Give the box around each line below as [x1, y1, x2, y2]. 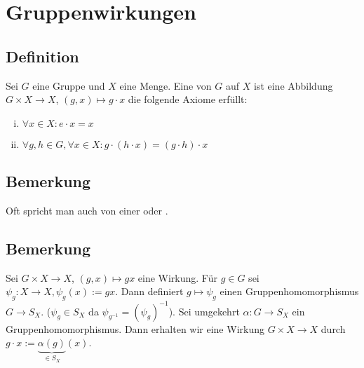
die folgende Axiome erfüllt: [128, 92, 248, 107]
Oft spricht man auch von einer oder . [6, 203, 168, 217]
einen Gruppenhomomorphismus [220, 284, 359, 299]
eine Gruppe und [32, 78, 105, 93]
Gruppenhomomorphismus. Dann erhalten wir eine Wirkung [6, 321, 264, 336]
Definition [6, 45, 79, 67]
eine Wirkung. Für [137, 270, 217, 285]
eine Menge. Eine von [119, 78, 212, 93]
